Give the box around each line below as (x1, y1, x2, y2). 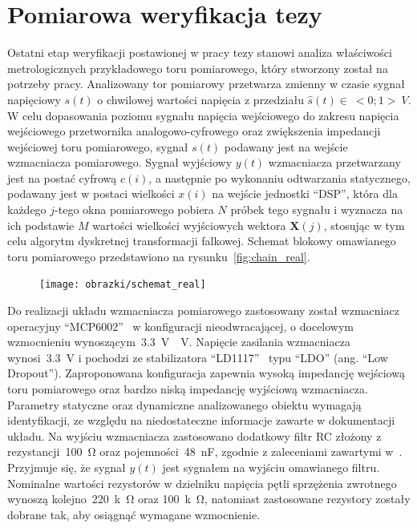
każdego (7, 201, 47, 218)
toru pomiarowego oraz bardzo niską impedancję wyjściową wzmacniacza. (7, 381, 368, 397)
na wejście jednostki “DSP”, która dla (212, 185, 398, 202)
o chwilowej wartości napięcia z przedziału (97, 91, 304, 107)
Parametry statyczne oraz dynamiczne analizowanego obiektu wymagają (7, 396, 362, 413)
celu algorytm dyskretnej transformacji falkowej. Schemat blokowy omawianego (7, 232, 396, 249)
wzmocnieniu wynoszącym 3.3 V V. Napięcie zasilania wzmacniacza (7, 333, 350, 350)
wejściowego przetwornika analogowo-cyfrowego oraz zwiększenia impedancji (7, 123, 381, 139)
